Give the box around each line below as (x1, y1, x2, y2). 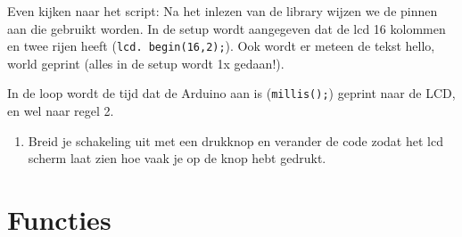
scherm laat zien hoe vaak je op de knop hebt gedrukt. (28, 149, 326, 168)
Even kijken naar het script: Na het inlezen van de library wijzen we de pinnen (7, 2, 438, 20)
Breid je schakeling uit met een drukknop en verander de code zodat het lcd (28, 131, 443, 150)
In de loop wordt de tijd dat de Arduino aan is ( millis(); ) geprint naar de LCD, (7, 84, 456, 102)
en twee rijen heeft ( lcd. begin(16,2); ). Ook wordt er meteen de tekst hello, (7, 37, 435, 55)
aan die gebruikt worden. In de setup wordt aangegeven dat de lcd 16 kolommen (7, 19, 446, 37)
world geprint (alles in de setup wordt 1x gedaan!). (7, 53, 285, 72)
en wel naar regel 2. (7, 102, 114, 120)
